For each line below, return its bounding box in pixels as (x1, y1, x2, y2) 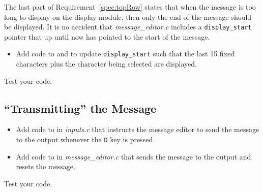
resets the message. (16, 161, 75, 172)
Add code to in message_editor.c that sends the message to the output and (16, 151, 251, 162)
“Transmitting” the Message (4, 100, 157, 116)
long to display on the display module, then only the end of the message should (4, 11, 252, 22)
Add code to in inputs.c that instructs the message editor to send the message (16, 124, 259, 135)
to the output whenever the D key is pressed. (16, 134, 155, 145)
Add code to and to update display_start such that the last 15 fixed (16, 48, 235, 59)
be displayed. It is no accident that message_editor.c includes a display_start (4, 21, 252, 32)
